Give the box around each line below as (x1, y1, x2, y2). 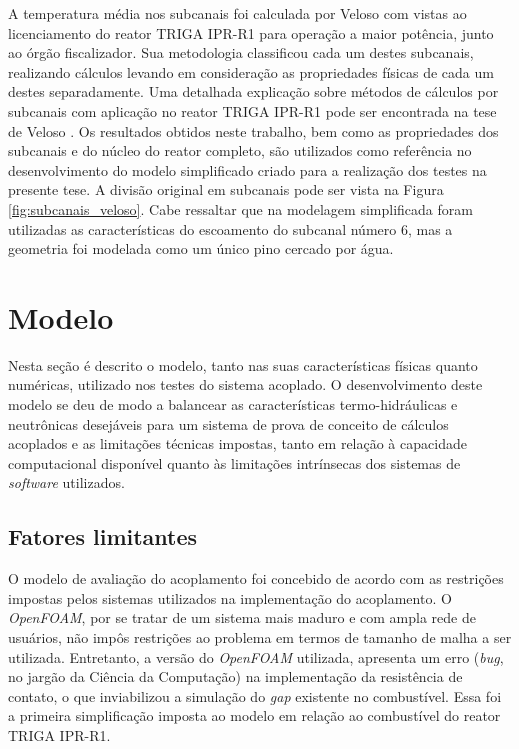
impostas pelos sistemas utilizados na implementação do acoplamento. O (8, 587, 452, 608)
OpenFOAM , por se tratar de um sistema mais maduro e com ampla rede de (8, 607, 476, 628)
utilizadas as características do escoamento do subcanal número (8, 218, 397, 239)
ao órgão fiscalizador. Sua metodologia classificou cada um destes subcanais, (8, 42, 474, 63)
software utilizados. (8, 472, 125, 493)
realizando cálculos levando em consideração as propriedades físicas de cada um (8, 61, 494, 82)
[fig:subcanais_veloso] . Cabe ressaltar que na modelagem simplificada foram (8, 198, 473, 219)
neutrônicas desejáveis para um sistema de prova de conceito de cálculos (8, 413, 449, 434)
